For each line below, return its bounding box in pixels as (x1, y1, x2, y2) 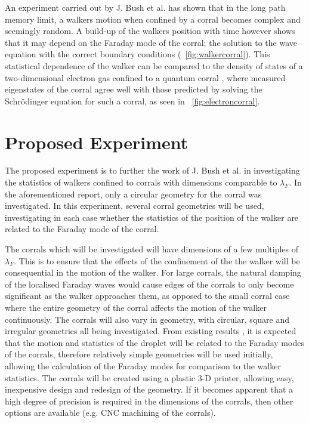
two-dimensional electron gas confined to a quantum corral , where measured (5, 71, 286, 84)
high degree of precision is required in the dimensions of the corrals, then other (5, 394, 293, 407)
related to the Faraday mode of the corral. (5, 223, 159, 235)
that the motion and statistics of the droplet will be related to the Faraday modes (5, 336, 304, 348)
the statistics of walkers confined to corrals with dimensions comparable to (5, 176, 277, 189)
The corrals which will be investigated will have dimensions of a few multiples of (5, 243, 298, 255)
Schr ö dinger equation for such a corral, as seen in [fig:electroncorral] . (5, 94, 260, 107)
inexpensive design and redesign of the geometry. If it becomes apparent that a (5, 383, 293, 396)
